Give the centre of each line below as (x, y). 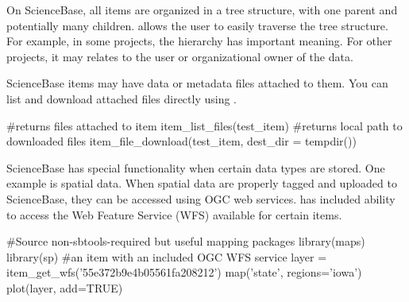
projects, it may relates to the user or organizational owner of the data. (180, 56)
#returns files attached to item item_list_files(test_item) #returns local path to (204, 125)
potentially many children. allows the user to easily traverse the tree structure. (197, 25)
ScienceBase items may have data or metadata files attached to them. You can (197, 83)
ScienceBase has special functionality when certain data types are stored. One (196, 167)
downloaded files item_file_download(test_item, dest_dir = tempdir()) (181, 141)
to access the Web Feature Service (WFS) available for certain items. (174, 214)
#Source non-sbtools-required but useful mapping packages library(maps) (186, 241)
